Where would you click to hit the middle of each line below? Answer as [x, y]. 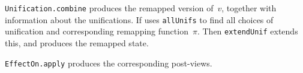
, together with [249, 8]
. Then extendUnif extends [247, 31]
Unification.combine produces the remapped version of [109, 8]
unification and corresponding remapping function [97, 31]
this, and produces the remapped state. [77, 42]
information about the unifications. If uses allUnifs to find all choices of [139, 19]
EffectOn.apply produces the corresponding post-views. [109, 63]
